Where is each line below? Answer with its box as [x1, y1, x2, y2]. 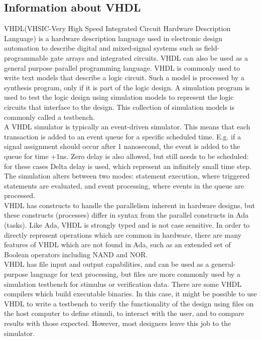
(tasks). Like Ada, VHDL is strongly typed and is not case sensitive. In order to [4, 220, 250, 230]
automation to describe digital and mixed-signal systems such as [4, 43, 202, 53]
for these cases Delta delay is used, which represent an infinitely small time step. [4, 160, 251, 171]
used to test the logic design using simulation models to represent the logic [4, 92, 234, 102]
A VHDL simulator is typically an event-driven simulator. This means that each [4, 121, 250, 132]
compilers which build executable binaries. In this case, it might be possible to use [4, 288, 257, 299]
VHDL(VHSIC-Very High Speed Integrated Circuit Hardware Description [4, 23, 231, 34]
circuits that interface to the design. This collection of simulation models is [4, 101, 235, 112]
